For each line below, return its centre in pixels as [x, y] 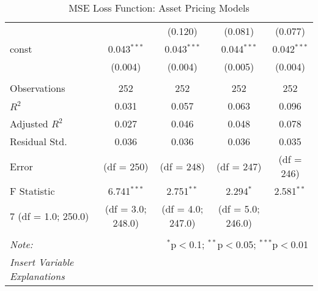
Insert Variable [42, 262]
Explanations [37, 276]
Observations [38, 88]
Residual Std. [39, 141]
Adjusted [29, 123]
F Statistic [32, 191]
